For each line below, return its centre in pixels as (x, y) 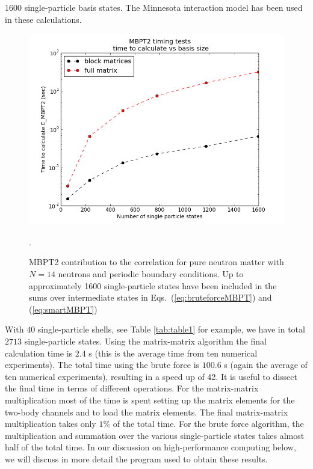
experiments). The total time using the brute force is (102, 365)
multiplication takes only (51, 424)
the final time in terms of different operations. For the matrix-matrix (132, 388)
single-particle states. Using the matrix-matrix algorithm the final (145, 341)
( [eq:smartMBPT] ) (63, 309)
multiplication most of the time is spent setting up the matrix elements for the (150, 400)
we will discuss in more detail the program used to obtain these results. (136, 458)
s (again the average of (266, 365)
